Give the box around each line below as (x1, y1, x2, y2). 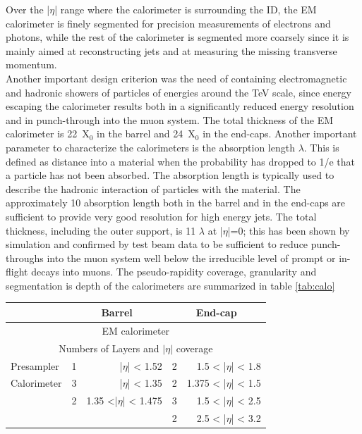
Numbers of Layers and (59, 340, 159, 355)
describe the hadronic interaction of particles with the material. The (6, 181, 301, 196)
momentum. (6, 57, 57, 72)
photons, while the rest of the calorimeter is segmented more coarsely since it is (6, 30, 349, 44)
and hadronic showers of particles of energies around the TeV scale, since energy (6, 85, 351, 99)
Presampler (11, 358, 59, 373)
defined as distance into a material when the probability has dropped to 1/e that (6, 154, 356, 168)
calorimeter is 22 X (6, 126, 90, 141)
